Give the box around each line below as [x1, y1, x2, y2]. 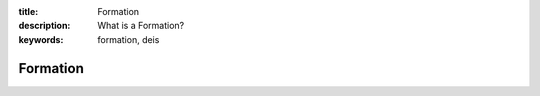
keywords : [18, 33, 64, 45]
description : [18, 20, 71, 32]
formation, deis [97, 33, 160, 45]
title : [18, 6, 39, 17]
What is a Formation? [97, 20, 185, 32]
